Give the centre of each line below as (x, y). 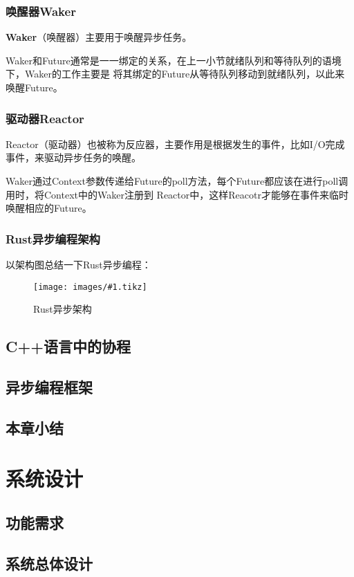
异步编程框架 (49, 387)
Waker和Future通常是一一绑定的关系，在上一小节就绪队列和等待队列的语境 (174, 60)
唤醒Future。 (34, 87)
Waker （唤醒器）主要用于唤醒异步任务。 (99, 37)
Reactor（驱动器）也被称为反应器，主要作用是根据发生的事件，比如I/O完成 (175, 144)
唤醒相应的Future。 (49, 208)
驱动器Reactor (45, 118)
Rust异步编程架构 (53, 238)
